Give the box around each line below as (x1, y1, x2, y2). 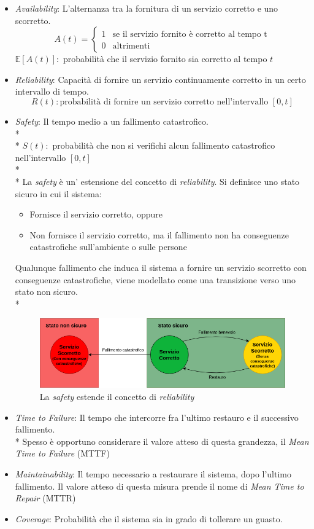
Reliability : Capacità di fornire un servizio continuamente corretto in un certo (15, 72, 306, 85)
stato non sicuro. (15, 285, 78, 298)
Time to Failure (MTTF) (15, 447, 110, 460)
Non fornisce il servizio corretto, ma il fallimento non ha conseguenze (29, 228, 289, 241)
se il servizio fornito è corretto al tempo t (112, 30, 267, 39)
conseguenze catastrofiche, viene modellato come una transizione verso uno (15, 273, 296, 286)
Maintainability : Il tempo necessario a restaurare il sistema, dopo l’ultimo (15, 467, 291, 480)
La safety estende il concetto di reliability (39, 390, 194, 402)
